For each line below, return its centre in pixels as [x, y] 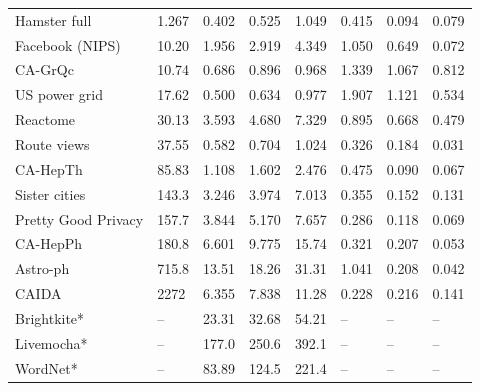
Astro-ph [42, 268]
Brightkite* [50, 317]
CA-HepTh [49, 168]
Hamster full [53, 19]
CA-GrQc [44, 69]
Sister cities [50, 193]
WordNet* [46, 367]
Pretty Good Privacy [79, 218]
